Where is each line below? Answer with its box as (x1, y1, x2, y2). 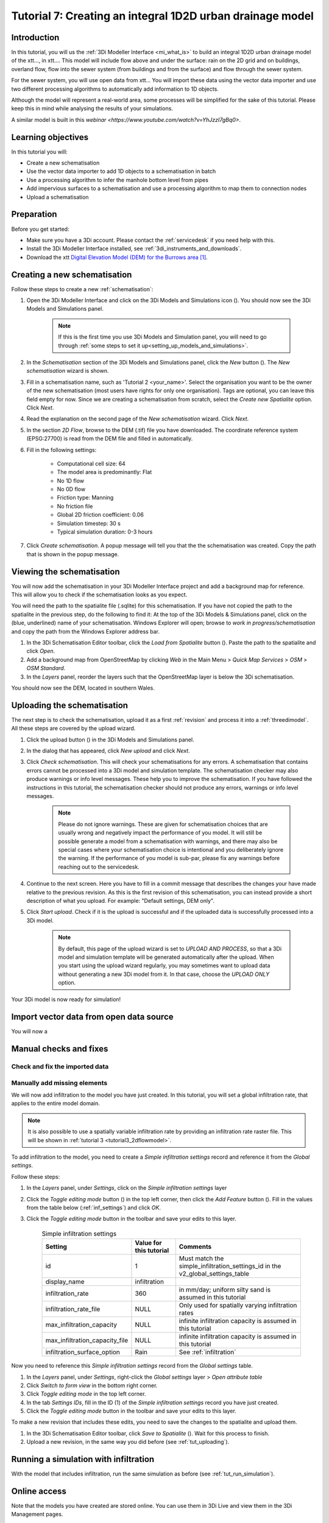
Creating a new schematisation (11, 269, 132, 280)
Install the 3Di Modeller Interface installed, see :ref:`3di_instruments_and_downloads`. (26, 245, 242, 252)
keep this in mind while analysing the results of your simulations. (11, 105, 174, 112)
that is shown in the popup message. (26, 550, 119, 557)
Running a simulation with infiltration (11, 1454, 155, 1465)
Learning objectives (11, 132, 89, 143)
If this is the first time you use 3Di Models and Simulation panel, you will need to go (58, 333, 267, 341)
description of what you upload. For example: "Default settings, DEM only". (26, 897, 214, 904)
